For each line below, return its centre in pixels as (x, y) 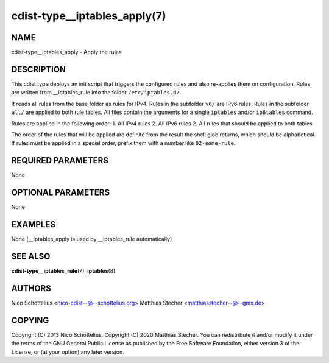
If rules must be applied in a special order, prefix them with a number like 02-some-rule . (123, 143)
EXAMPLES (34, 224)
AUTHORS (31, 288)
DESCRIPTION (39, 69)
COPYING (30, 320)
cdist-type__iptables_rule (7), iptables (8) (63, 270)
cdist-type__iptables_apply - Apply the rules (66, 52)
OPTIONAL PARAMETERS (61, 193)
